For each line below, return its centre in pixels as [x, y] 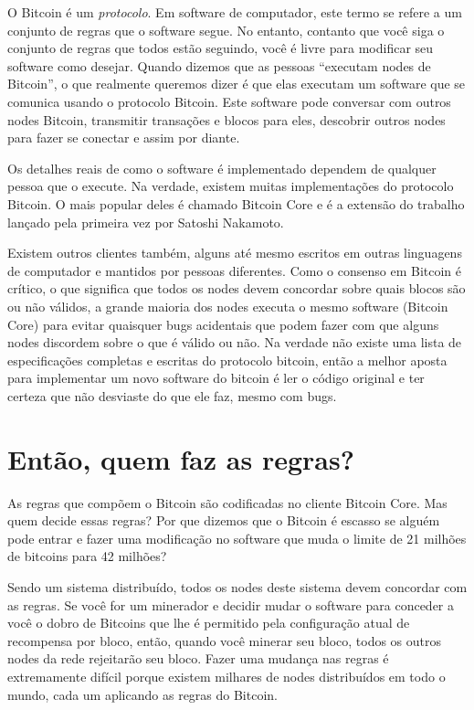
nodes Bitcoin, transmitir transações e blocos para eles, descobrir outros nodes [226, 119]
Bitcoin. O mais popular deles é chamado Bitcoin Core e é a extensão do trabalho [236, 203]
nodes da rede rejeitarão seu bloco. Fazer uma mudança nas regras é [198, 658]
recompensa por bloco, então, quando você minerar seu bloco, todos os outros [225, 640]
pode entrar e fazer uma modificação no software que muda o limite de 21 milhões [237, 538]
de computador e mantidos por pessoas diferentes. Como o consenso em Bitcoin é [234, 270]
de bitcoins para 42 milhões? [87, 556]
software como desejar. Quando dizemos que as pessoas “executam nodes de [219, 65]
